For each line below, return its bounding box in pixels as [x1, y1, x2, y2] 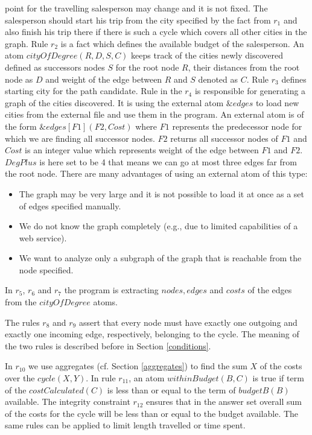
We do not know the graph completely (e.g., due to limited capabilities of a [19, 220, 298, 232]
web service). [19, 231, 67, 244]
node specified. [19, 263, 74, 276]
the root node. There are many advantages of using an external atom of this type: [5, 167, 308, 180]
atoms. [93, 296, 118, 308]
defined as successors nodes [5, 60, 105, 73]
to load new [255, 96, 299, 109]
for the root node [115, 60, 179, 73]
